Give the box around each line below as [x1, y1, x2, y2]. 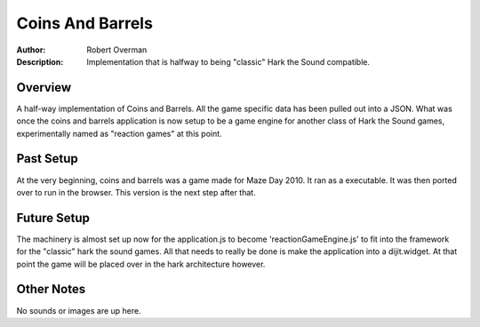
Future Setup [16, 210, 91, 226]
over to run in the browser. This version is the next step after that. [16, 187, 257, 197]
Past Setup [16, 151, 79, 166]
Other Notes [16, 282, 86, 297]
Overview [16, 80, 72, 95]
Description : [16, 56, 64, 67]
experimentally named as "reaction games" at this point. [16, 128, 222, 139]
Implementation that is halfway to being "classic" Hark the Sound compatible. [86, 56, 371, 67]
